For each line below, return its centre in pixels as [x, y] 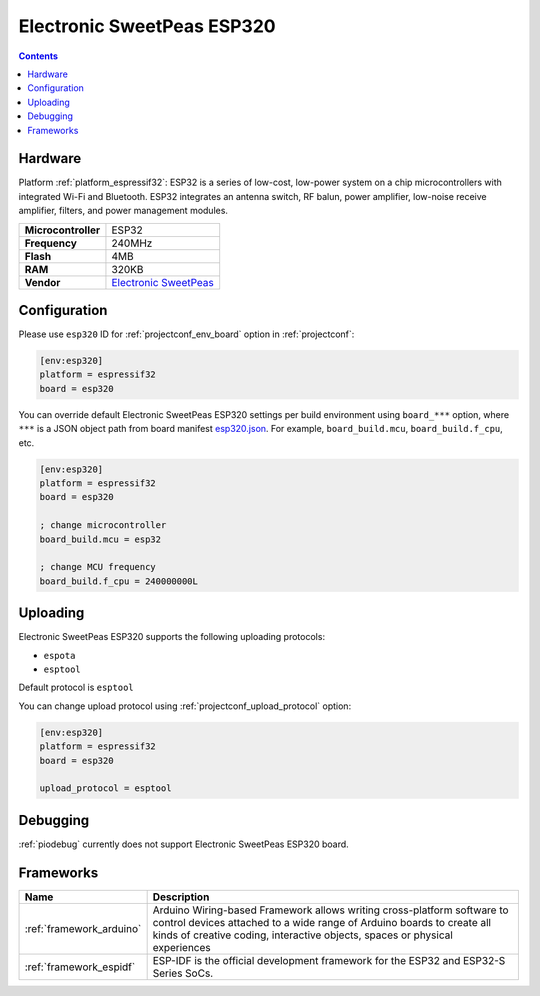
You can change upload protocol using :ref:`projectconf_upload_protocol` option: [185, 706]
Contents [38, 56]
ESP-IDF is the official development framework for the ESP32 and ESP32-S [329, 960]
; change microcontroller [103, 525]
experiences [181, 947]
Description [181, 897]
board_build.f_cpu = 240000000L [119, 581]
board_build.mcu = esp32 [100, 539]
